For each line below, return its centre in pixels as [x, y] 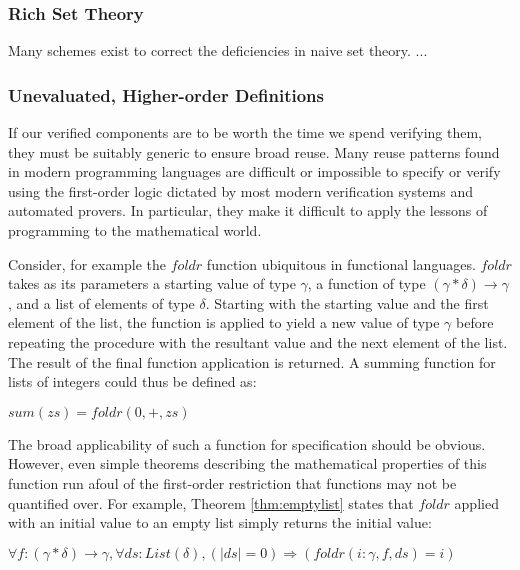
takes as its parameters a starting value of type [152, 283]
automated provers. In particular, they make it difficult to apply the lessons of [248, 210]
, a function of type [366, 283]
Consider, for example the [87, 263]
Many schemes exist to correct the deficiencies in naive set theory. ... [218, 50]
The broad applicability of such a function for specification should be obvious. [247, 443]
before [475, 322]
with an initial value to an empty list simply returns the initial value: [220, 522]
